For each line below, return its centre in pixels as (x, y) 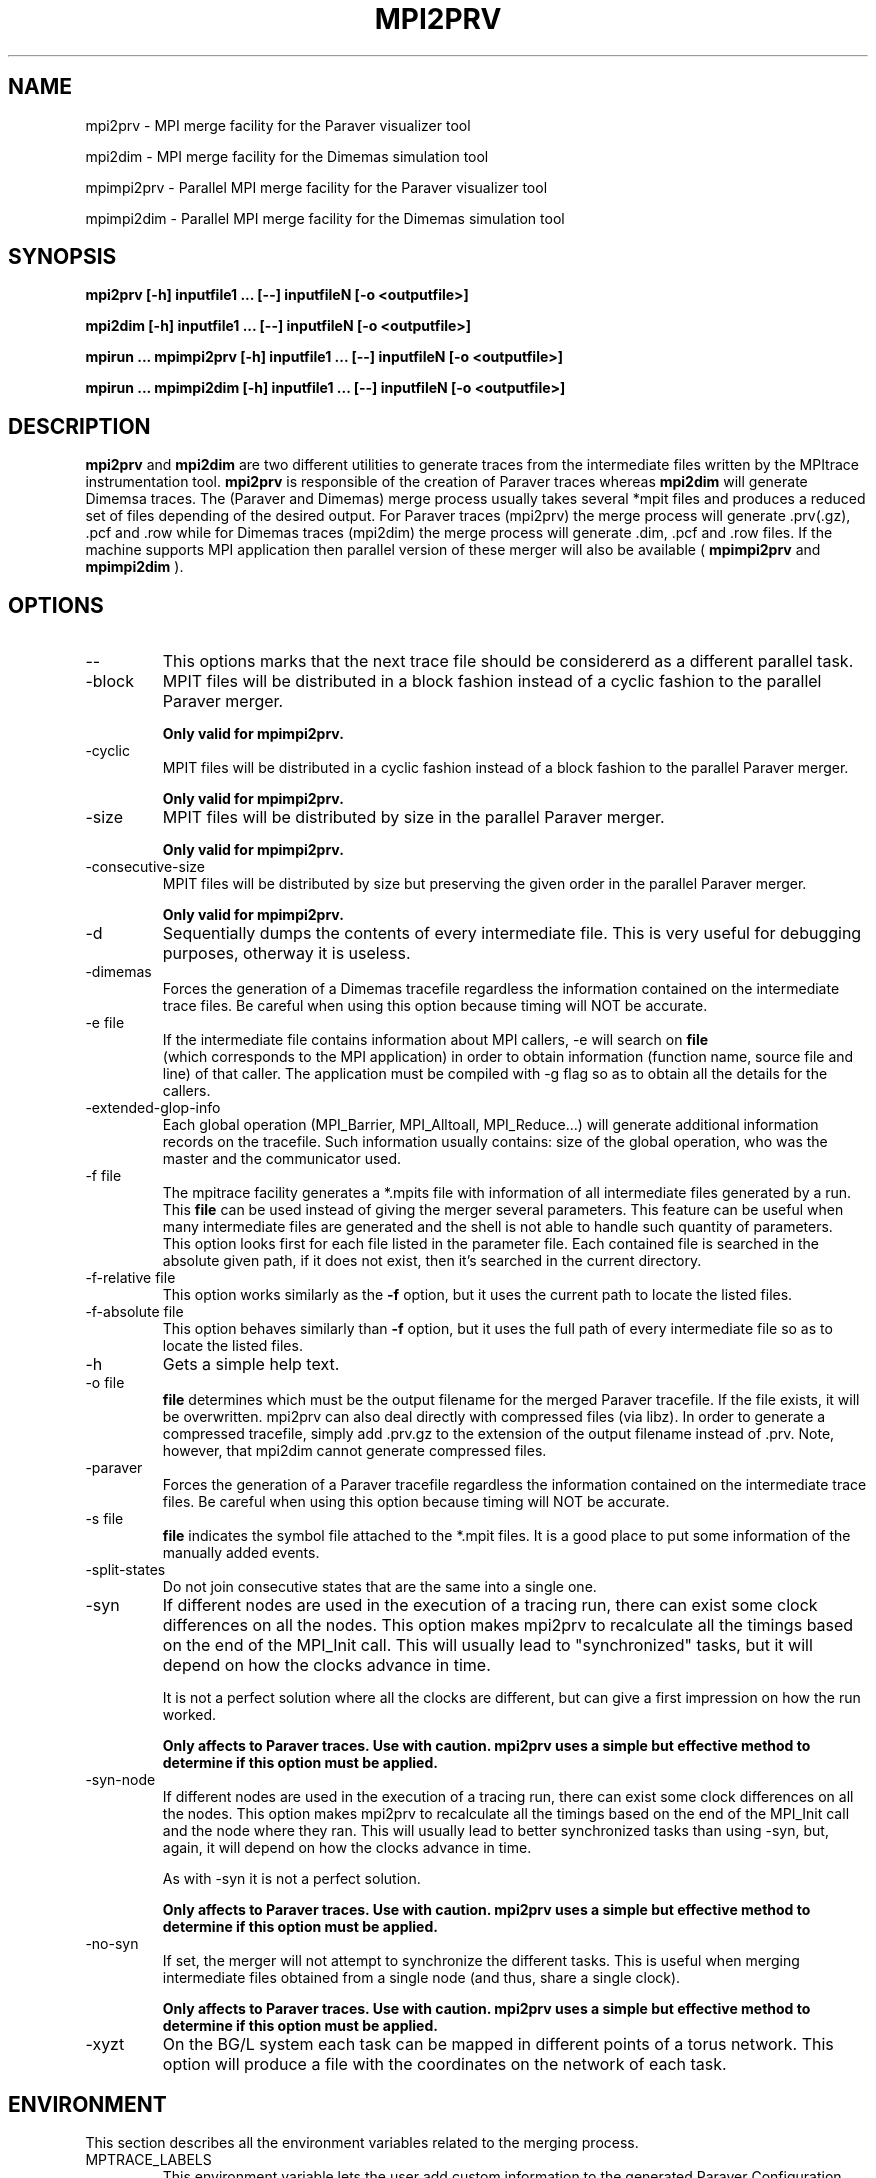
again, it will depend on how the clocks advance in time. (347, 1848)
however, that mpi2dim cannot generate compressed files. (354, 1451)
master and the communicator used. (282, 1159)
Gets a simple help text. (251, 1364)
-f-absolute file (134, 1312)
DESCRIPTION (79, 426)
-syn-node (120, 1780)
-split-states (125, 1570)
